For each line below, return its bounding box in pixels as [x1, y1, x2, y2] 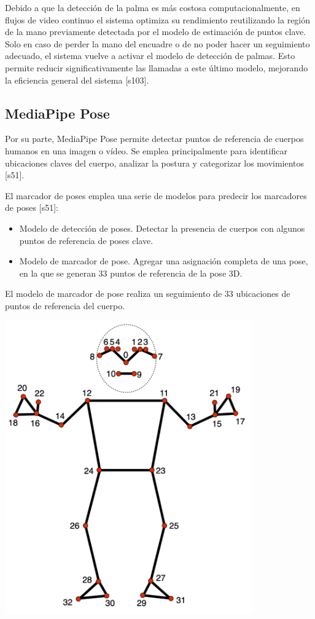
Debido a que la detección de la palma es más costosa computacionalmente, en [5, 1, 300, 14]
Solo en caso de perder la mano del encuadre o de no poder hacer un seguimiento [5, 37, 310, 50]
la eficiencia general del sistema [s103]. [5, 73, 149, 86]
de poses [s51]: [5, 201, 58, 214]
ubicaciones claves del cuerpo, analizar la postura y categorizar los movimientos [5, 156, 305, 169]
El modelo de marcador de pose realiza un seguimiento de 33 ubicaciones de [5, 287, 290, 300]
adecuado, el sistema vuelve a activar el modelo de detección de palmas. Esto [5, 49, 295, 62]
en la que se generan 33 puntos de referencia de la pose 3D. [19, 266, 243, 279]
